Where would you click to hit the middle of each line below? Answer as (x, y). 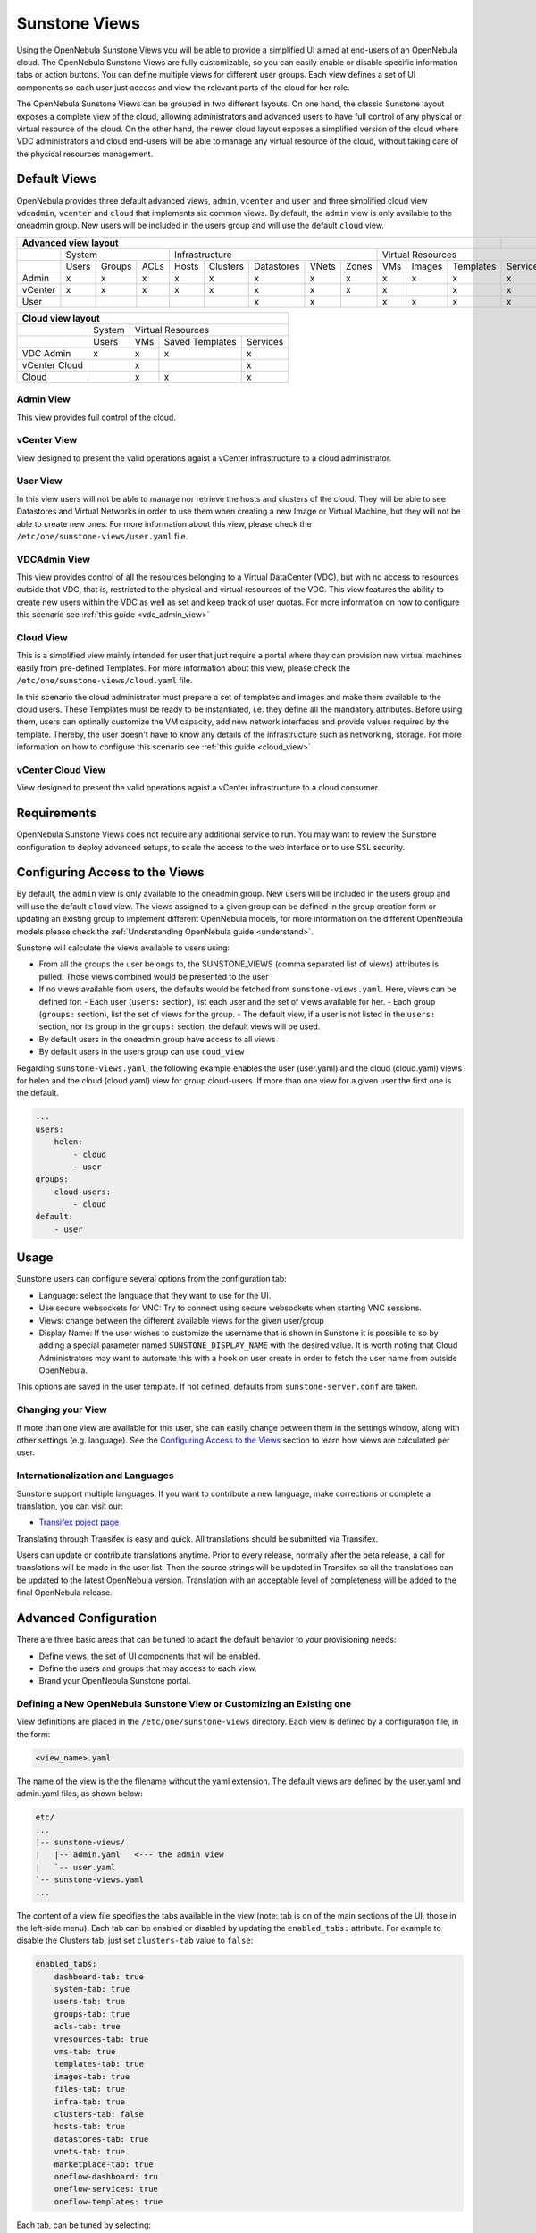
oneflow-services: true (106, 2189)
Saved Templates (200, 341)
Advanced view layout (71, 243)
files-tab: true (89, 2089)
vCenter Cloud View (61, 770)
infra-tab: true (89, 2102)
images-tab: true (92, 2076)
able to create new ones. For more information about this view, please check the (164, 523)
